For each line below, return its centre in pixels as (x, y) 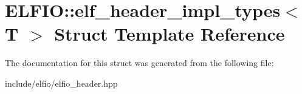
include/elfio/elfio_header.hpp (61, 83)
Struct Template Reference (170, 34)
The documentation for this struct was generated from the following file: (139, 63)
